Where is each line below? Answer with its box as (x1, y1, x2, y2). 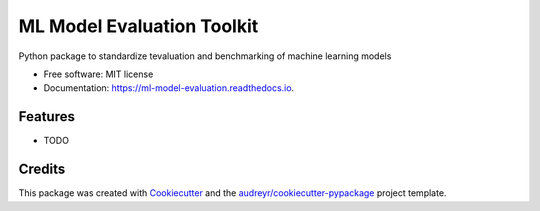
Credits (18, 161, 66, 178)
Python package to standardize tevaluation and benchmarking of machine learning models (18, 50, 392, 62)
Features (18, 108, 75, 125)
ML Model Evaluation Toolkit (18, 15, 259, 37)
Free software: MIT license (43, 68, 154, 80)
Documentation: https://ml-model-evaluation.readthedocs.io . (43, 82, 295, 94)
